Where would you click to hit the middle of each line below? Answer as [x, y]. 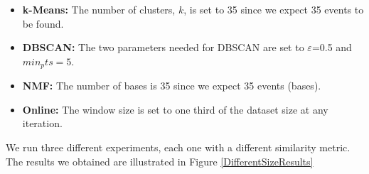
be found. [43, 23]
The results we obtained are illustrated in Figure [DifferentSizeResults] [160, 161]
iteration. [42, 123]
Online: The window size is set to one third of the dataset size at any [175, 109]
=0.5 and [332, 47]
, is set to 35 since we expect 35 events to [274, 9]
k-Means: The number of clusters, [99, 9]
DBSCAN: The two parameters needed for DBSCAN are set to [163, 47]
